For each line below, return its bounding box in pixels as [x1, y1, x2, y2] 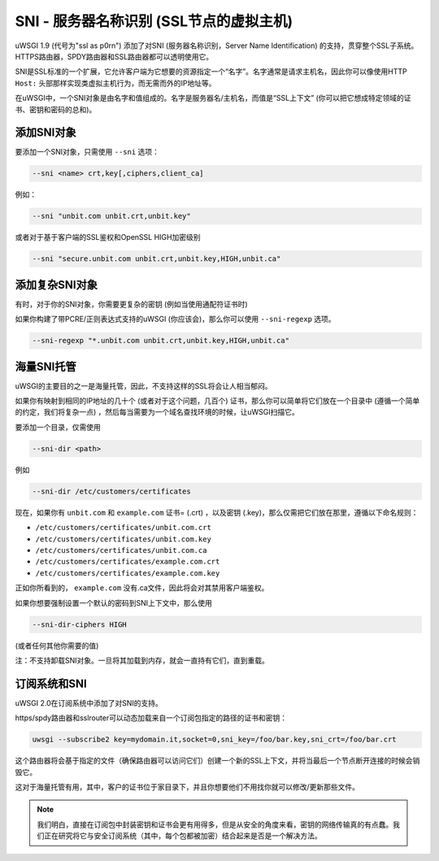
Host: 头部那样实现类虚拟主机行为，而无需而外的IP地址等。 [15, 78, 216, 88]
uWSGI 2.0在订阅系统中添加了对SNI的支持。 [15, 698, 163, 707]
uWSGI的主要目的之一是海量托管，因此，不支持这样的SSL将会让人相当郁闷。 [15, 380, 272, 390]
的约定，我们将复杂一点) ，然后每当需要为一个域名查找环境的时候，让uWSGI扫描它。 [15, 407, 300, 417]
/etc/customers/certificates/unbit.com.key [35, 534, 211, 544]
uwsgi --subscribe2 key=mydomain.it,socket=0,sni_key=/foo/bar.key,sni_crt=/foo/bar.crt [32, 735, 398, 744]
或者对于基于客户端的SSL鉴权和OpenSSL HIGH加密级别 [15, 233, 201, 242]
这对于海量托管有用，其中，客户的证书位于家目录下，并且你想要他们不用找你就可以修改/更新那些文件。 [15, 781, 360, 792]
